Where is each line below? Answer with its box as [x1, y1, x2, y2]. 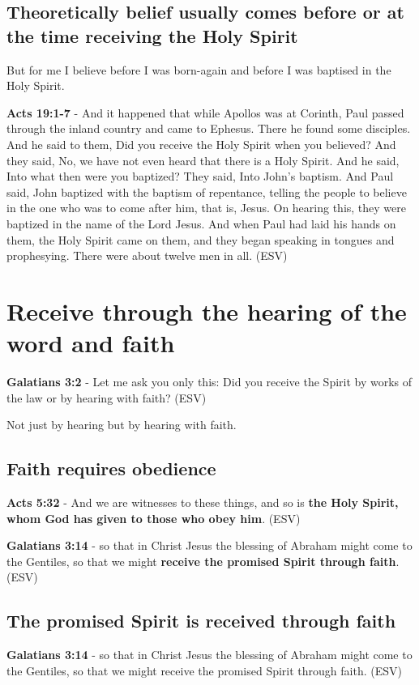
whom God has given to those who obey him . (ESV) [6, 509, 301, 526]
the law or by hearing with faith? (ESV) [6, 389, 207, 406]
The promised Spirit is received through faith [6, 608, 396, 633]
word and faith [6, 326, 175, 360]
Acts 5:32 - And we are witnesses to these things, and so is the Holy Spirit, [6, 494, 399, 511]
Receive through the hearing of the [6, 294, 407, 327]
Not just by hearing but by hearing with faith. [6, 416, 237, 433]
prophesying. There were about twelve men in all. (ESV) [6, 247, 288, 264]
